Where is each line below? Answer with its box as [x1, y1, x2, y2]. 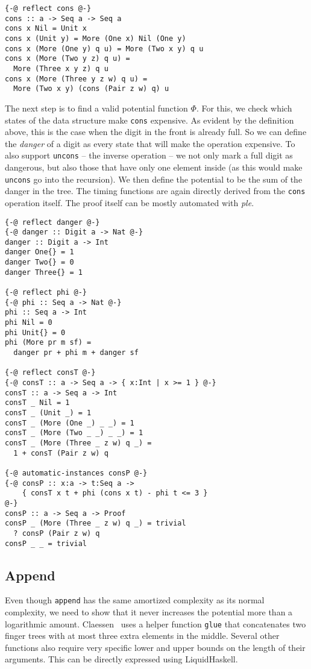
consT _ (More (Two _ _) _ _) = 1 [5, 429, 143, 438]
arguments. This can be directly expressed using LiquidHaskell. [5, 653, 238, 665]
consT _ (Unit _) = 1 [5, 408, 92, 417]
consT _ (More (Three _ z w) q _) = [5, 438, 152, 447]
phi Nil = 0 [5, 318, 52, 327]
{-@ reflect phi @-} [5, 288, 87, 297]
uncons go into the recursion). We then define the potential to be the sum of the [5, 172, 303, 185]
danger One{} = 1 [5, 248, 74, 257]
